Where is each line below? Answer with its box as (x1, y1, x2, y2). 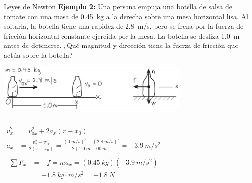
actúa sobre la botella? (4, 49, 73, 60)
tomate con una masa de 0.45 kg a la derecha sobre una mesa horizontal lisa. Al (4, 11, 248, 21)
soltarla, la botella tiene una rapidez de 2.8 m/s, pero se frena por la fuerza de (4, 21, 244, 31)
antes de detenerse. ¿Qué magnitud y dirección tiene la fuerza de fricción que (4, 40, 238, 50)
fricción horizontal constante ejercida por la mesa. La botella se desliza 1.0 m (4, 30, 240, 41)
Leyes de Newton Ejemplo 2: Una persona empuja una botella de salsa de (4, 1, 232, 11)
